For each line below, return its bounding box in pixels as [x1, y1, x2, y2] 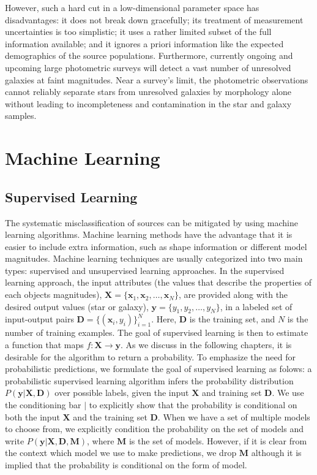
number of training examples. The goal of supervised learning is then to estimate [5, 326, 308, 339]
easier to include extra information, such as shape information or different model [5, 240, 307, 253]
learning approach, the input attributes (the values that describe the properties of [5, 276, 312, 289]
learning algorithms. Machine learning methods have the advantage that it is [5, 228, 293, 241]
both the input [5, 410, 60, 423]
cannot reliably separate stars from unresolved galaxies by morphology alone [5, 85, 292, 98]
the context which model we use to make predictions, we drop [5, 446, 237, 459]
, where [86, 434, 114, 447]
